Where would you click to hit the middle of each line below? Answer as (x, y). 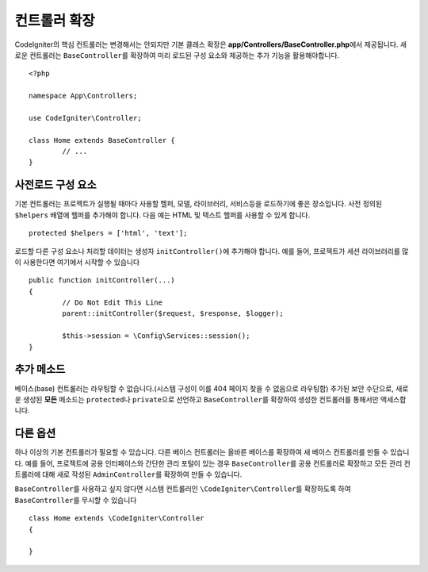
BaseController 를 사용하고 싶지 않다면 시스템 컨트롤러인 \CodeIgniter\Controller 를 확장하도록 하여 (183, 489)
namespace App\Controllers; (83, 96)
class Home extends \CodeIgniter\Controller (117, 518)
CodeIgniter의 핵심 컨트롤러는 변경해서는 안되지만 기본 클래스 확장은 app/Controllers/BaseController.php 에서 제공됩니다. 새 (211, 44)
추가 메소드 (40, 369)
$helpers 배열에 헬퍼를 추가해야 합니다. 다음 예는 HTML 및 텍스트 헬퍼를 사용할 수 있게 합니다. (162, 215)
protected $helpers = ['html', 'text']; (108, 233)
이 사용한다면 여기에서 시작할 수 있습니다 (77, 262)
